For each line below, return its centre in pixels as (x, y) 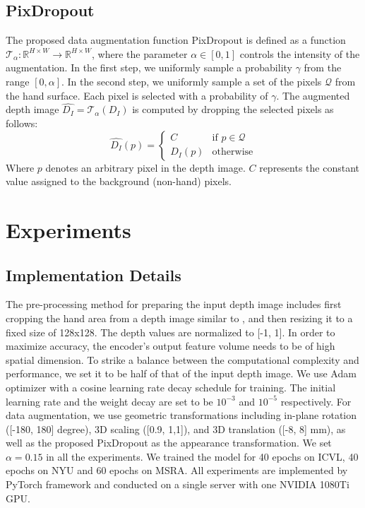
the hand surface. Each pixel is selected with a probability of (137, 95)
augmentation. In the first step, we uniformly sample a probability (149, 67)
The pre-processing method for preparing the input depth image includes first (174, 304)
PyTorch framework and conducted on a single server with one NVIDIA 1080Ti (178, 484)
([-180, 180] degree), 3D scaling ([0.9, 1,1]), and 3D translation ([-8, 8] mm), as (176, 429)
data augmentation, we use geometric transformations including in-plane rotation (181, 415)
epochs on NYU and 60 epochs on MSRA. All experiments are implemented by (177, 470)
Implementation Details (94, 274)
